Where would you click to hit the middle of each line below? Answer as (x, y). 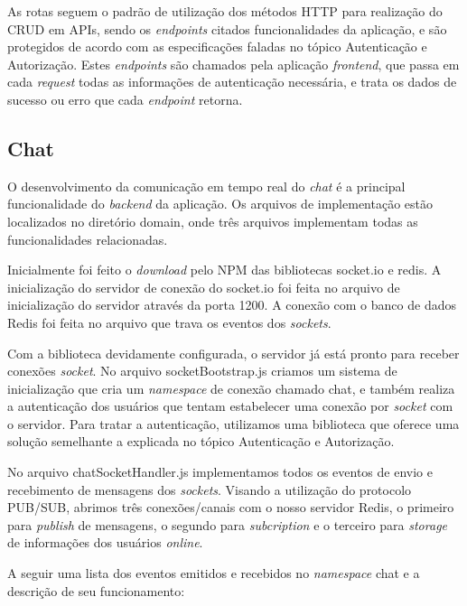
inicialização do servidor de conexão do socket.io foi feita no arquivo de (204, 287)
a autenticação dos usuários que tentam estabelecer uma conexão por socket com (230, 406)
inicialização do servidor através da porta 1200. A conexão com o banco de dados (232, 305)
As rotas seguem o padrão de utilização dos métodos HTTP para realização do (225, 11)
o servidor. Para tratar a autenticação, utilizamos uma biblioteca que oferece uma (233, 423)
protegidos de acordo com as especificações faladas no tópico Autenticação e (217, 47)
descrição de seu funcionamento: (96, 590)
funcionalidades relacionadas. (88, 239)
